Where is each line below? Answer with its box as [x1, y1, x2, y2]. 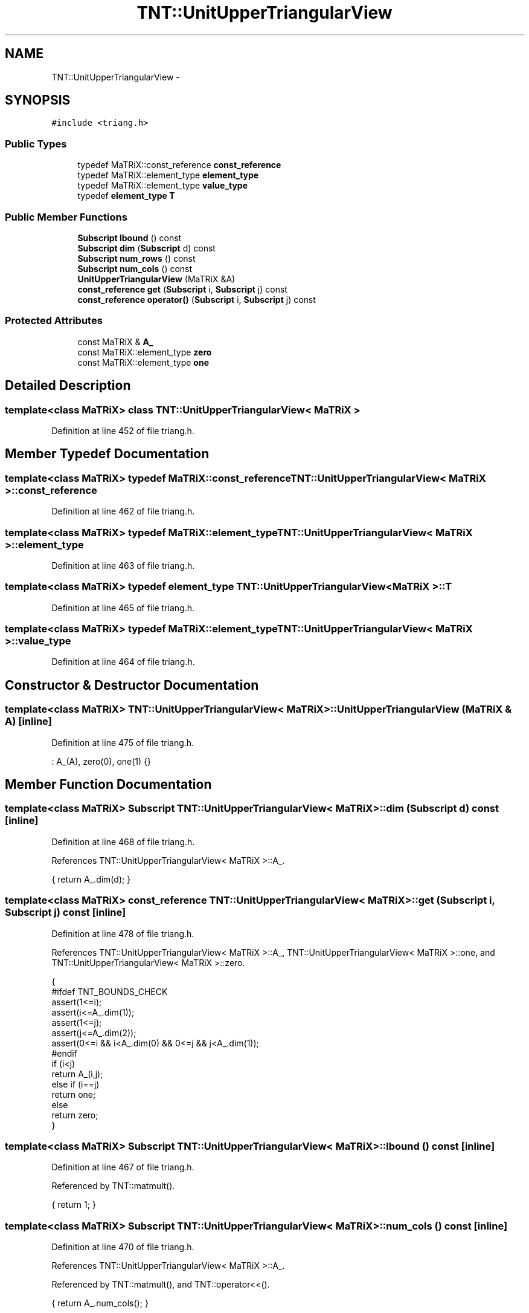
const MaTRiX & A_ [77, 336, 153, 347]
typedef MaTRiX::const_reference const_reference [77, 160, 281, 170]
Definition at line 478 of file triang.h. [51, 928, 194, 939]
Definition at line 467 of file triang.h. [51, 1162, 194, 1173]
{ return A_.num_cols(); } [51, 1298, 149, 1309]
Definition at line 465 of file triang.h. [51, 602, 194, 613]
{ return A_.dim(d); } [51, 874, 131, 884]
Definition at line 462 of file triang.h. [51, 506, 195, 517]
